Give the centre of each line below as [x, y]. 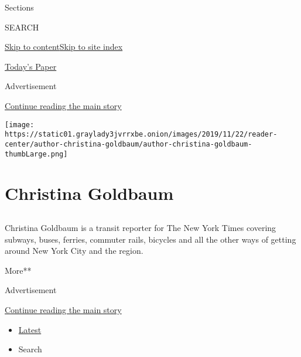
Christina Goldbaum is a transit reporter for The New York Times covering [141, 227]
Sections [19, 7]
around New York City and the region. [74, 251]
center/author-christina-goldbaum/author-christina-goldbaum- [129, 144]
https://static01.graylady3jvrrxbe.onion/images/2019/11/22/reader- [141, 135]
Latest [30, 329]
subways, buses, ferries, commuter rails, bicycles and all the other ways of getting [150, 239]
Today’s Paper [31, 66]
